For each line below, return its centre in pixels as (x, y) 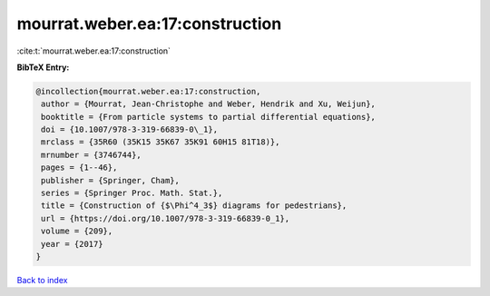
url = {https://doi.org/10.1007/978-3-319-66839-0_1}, (166, 218)
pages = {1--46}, (79, 168)
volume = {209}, (77, 231)
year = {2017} (72, 244)
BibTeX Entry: (43, 67)
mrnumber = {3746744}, (92, 155)
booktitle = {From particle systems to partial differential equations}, (209, 117)
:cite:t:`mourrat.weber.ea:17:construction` (94, 51)
